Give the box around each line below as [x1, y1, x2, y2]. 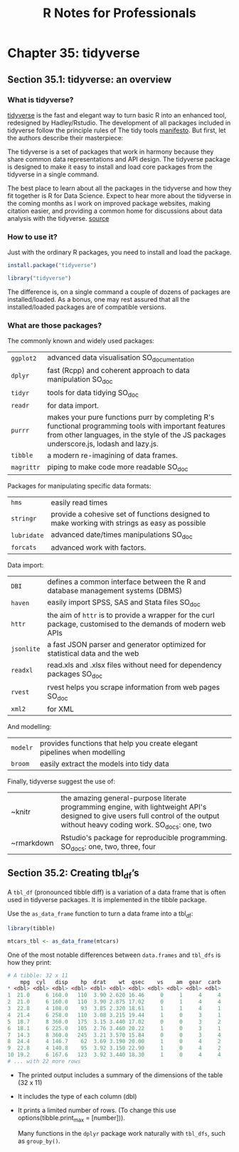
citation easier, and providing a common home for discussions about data [7, 206, 223, 215]
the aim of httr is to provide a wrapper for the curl [47, 610, 215, 620]
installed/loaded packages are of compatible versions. [7, 303, 167, 311]
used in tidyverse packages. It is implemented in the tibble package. [7, 896, 208, 904]
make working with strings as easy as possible [51, 518, 206, 528]
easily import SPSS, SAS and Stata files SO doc [47, 597, 201, 609]
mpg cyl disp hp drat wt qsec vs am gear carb [20, 978, 221, 985]
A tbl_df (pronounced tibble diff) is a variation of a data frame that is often [7, 888, 226, 896]
